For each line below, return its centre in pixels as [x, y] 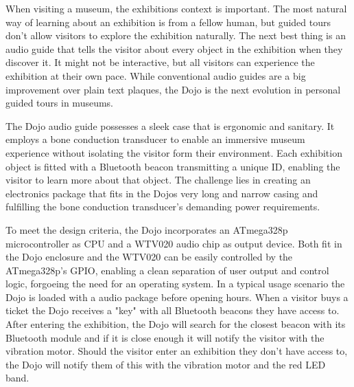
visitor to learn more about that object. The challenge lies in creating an [158, 180]
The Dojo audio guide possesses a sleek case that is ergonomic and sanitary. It [170, 125]
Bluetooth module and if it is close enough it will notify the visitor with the [165, 337]
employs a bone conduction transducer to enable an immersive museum [155, 139]
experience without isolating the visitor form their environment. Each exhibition [174, 152]
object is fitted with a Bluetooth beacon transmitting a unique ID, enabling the [173, 166]
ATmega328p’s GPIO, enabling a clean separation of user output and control [167, 270]
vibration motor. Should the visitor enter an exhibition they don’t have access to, [177, 351]
